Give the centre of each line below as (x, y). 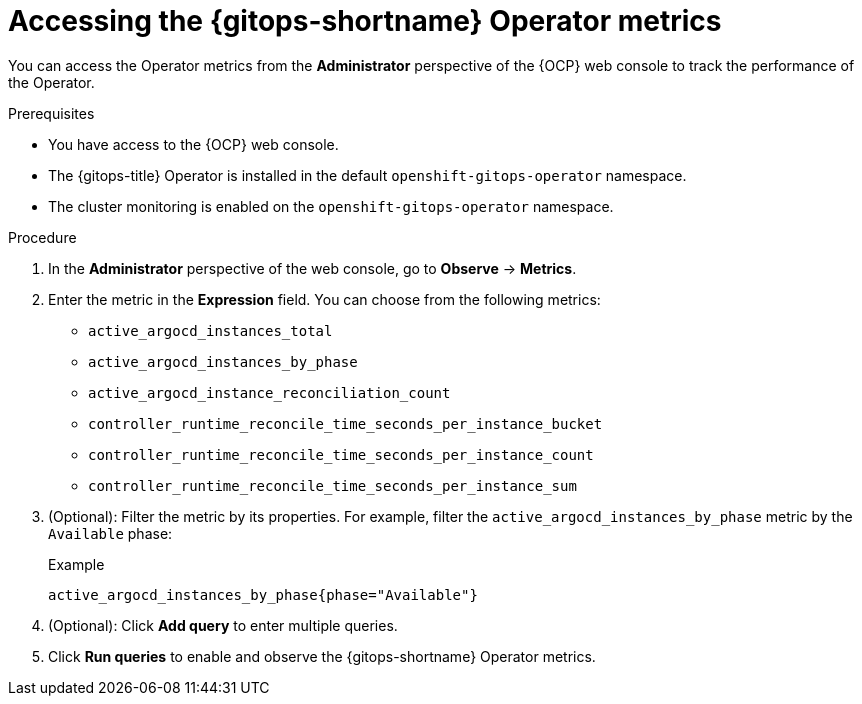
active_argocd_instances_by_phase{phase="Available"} (263, 594)
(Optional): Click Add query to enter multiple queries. (223, 625)
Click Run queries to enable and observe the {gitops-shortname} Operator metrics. (322, 656)
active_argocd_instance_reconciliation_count (269, 392)
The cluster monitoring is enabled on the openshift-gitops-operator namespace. (331, 206)
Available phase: (110, 533)
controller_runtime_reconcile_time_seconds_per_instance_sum (332, 485)
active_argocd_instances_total (210, 330)
